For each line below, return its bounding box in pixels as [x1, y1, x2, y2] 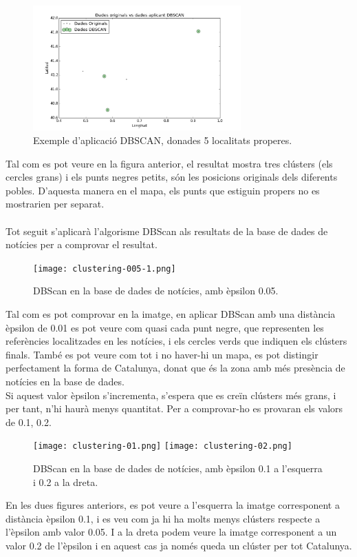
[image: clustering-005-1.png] [33, 263, 176, 274]
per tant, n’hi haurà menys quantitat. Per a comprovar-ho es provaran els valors [6, 401, 343, 416]
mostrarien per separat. [6, 196, 105, 211]
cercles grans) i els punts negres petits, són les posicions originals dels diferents [6, 170, 338, 184]
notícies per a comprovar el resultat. [6, 237, 158, 252]
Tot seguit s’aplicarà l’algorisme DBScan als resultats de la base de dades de [6, 223, 328, 238]
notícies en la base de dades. [6, 374, 125, 388]
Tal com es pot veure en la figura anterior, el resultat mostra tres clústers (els [6, 156, 333, 170]
